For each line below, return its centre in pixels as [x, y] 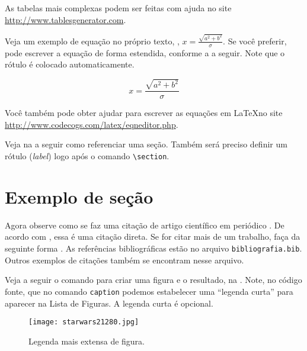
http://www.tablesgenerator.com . [65, 19]
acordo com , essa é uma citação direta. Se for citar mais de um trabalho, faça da [153, 236]
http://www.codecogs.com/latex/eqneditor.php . [92, 124]
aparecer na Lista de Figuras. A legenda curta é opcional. [109, 303]
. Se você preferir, [255, 41]
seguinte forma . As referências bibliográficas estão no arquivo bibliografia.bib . [153, 248]
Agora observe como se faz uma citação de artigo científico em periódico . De [145, 225]
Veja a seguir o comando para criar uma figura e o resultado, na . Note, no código [153, 280]
